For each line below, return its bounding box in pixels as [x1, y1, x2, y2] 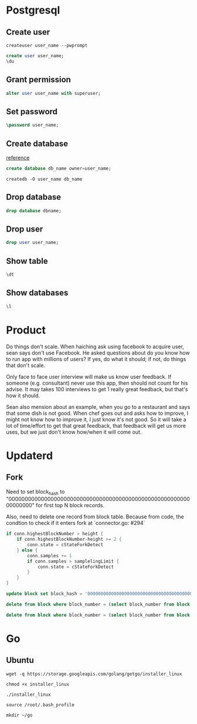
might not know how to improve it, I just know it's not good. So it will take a [6, 416, 186, 423]
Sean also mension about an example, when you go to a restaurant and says [6, 403, 191, 410]
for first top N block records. [36, 502, 104, 509]
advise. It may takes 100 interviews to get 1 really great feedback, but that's [6, 385, 188, 392]
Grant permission [6, 75, 72, 85]
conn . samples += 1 [27, 553, 72, 558]
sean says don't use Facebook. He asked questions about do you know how [6, 349, 190, 356]
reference [6, 154, 30, 161]
